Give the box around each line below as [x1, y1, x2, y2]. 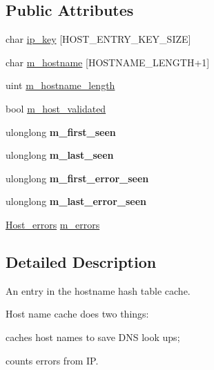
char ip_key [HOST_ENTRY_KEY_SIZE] [6, 32, 191, 46]
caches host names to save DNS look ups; [6, 329, 180, 344]
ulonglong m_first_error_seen [6, 171, 149, 185]
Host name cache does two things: [6, 306, 149, 321]
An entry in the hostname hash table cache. [6, 283, 191, 298]
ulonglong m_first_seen [6, 124, 116, 139]
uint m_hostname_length [6, 78, 115, 92]
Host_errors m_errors [6, 217, 100, 231]
